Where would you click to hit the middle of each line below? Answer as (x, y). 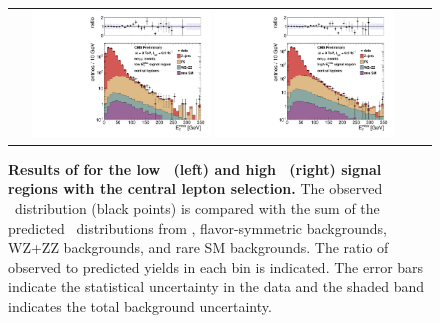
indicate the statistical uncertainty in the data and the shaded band (216, 286)
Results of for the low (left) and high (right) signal (195, 168)
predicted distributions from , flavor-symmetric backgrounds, (197, 227)
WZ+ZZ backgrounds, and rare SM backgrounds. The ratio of (198, 247)
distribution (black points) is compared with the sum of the (197, 207)
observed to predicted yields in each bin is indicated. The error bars (216, 266)
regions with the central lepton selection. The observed (195, 188)
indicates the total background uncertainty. (140, 305)
